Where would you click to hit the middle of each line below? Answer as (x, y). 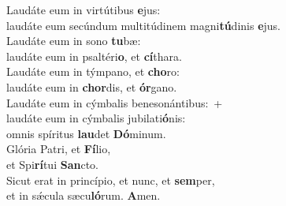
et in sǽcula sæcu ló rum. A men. (84, 195)
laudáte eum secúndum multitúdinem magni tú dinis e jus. (143, 25)
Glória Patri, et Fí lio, (59, 149)
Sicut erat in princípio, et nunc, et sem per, (111, 180)
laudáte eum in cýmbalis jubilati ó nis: (96, 118)
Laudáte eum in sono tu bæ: (74, 41)
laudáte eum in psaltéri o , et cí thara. (94, 56)
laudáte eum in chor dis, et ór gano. (92, 86)
